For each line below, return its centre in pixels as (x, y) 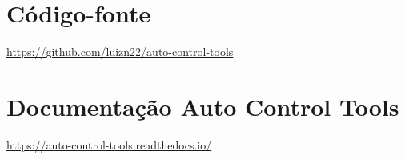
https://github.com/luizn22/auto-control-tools (120, 52)
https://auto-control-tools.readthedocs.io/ (109, 144)
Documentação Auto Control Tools (203, 106)
